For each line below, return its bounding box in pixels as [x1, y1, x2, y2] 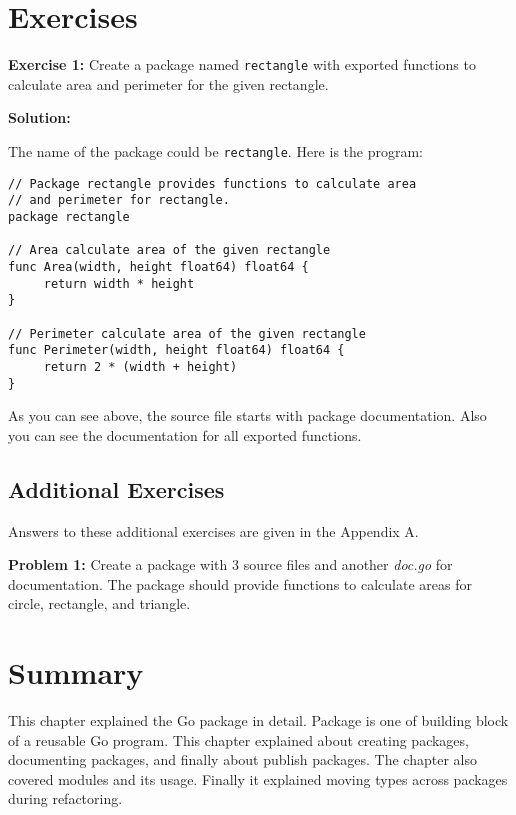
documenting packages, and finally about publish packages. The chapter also [8, 749, 477, 770]
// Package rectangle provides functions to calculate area [8, 176, 417, 191]
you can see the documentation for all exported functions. [8, 424, 362, 445]
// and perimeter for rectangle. [8, 193, 230, 208]
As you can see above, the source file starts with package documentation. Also [8, 405, 487, 426]
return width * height [43, 276, 195, 291]
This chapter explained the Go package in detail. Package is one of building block [8, 710, 509, 731]
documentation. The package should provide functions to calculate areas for [8, 573, 472, 594]
